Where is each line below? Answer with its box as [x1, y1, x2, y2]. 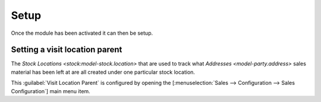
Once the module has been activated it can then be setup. [11, 29, 153, 37]
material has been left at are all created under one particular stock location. [11, 68, 196, 75]
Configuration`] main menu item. [11, 87, 90, 94]
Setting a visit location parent [11, 45, 122, 55]
